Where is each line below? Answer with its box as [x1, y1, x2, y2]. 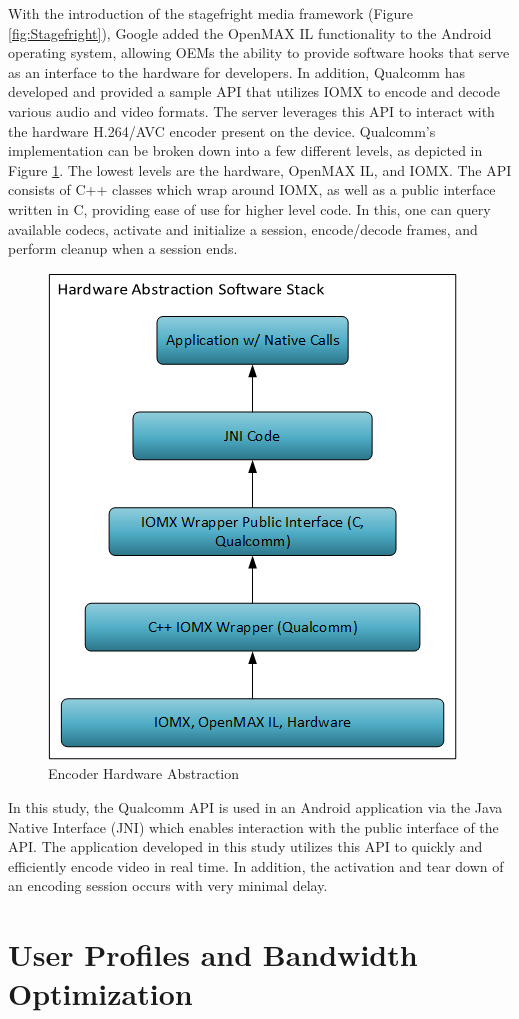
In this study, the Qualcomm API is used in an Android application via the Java [8, 796, 503, 817]
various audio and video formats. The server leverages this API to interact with [8, 100, 495, 121]
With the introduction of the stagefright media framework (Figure [8, 3, 413, 23]
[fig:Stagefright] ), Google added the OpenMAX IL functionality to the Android [8, 22, 492, 43]
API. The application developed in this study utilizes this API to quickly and [8, 836, 483, 857]
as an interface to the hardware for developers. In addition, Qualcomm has [8, 61, 465, 82]
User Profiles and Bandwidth [8, 934, 418, 975]
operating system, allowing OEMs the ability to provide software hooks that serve [8, 42, 510, 63]
